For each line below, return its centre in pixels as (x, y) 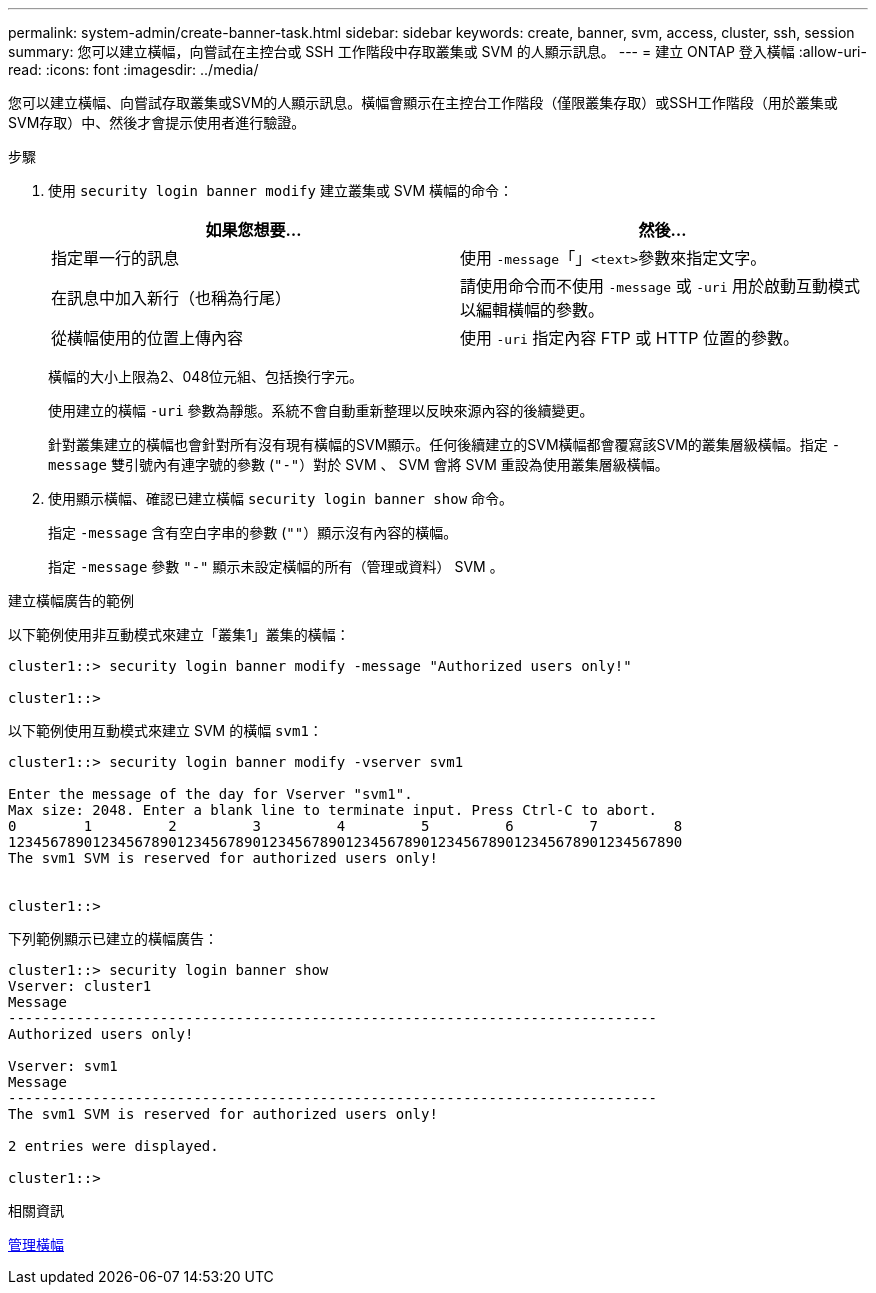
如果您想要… (253, 230)
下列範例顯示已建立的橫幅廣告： (113, 938)
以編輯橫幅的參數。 (532, 310)
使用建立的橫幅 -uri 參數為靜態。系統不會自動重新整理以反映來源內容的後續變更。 (321, 410)
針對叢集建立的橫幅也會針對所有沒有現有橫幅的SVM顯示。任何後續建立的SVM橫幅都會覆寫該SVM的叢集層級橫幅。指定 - (444, 444)
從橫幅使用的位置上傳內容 (147, 338)
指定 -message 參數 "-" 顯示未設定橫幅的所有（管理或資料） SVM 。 (276, 566)
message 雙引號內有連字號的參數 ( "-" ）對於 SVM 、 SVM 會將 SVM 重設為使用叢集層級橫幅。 (358, 464)
